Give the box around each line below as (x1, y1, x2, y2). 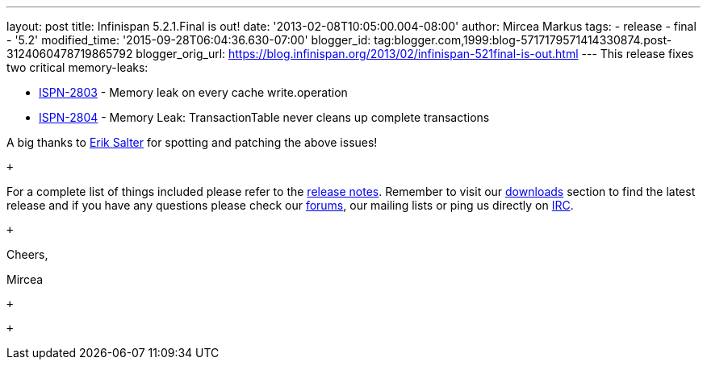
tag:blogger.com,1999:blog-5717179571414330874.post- (374, 33, 672, 47)
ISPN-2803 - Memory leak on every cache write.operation (39, 85, 348, 99)
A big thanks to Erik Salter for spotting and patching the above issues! (6, 135, 378, 149)
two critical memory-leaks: (6, 60, 149, 74)
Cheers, (6, 247, 48, 261)
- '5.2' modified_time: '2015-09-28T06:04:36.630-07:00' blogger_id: (6, 33, 371, 47)
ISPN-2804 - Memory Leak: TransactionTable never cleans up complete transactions (39, 110, 490, 124)
